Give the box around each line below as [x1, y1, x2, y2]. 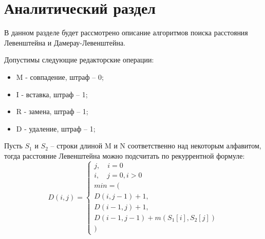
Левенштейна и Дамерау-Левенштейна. [4, 37, 126, 48]
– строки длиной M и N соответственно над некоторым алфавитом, [50, 140, 261, 151]
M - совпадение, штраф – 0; [16, 71, 104, 82]
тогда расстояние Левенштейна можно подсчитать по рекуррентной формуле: [4, 150, 245, 161]
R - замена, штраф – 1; [16, 106, 88, 117]
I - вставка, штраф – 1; [16, 89, 88, 99]
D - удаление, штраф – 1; [16, 123, 96, 134]
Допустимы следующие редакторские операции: [4, 54, 154, 65]
